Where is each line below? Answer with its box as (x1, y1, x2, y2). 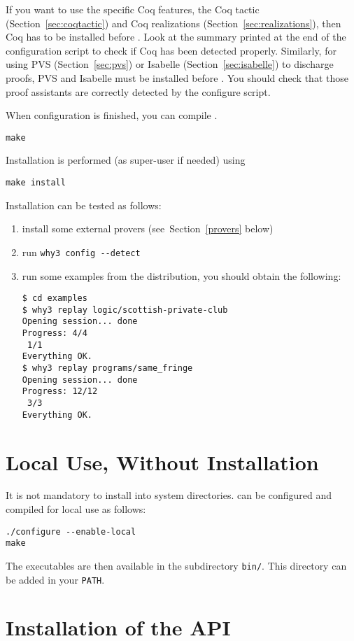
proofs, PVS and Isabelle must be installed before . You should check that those (6, 70, 348, 85)
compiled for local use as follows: (6, 502, 146, 516)
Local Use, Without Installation (6, 447, 319, 476)
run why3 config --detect (22, 244, 141, 259)
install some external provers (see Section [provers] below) (22, 221, 274, 236)
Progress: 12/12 (22, 386, 98, 397)
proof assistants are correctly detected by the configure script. (6, 84, 271, 99)
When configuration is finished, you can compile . (6, 108, 218, 122)
